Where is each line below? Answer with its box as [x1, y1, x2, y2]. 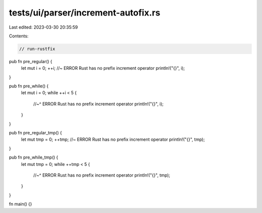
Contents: [9, 33, 29, 39]
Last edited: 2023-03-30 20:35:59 [9, 24, 78, 30]
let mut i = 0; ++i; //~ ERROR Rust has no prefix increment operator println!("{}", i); [21, 66, 185, 71]
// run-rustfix [19, 46, 55, 51]
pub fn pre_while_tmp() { [9, 154, 58, 160]
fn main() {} [9, 201, 33, 207]
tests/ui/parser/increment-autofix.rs [9, 7, 161, 18]
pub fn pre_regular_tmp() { [9, 130, 62, 136]
